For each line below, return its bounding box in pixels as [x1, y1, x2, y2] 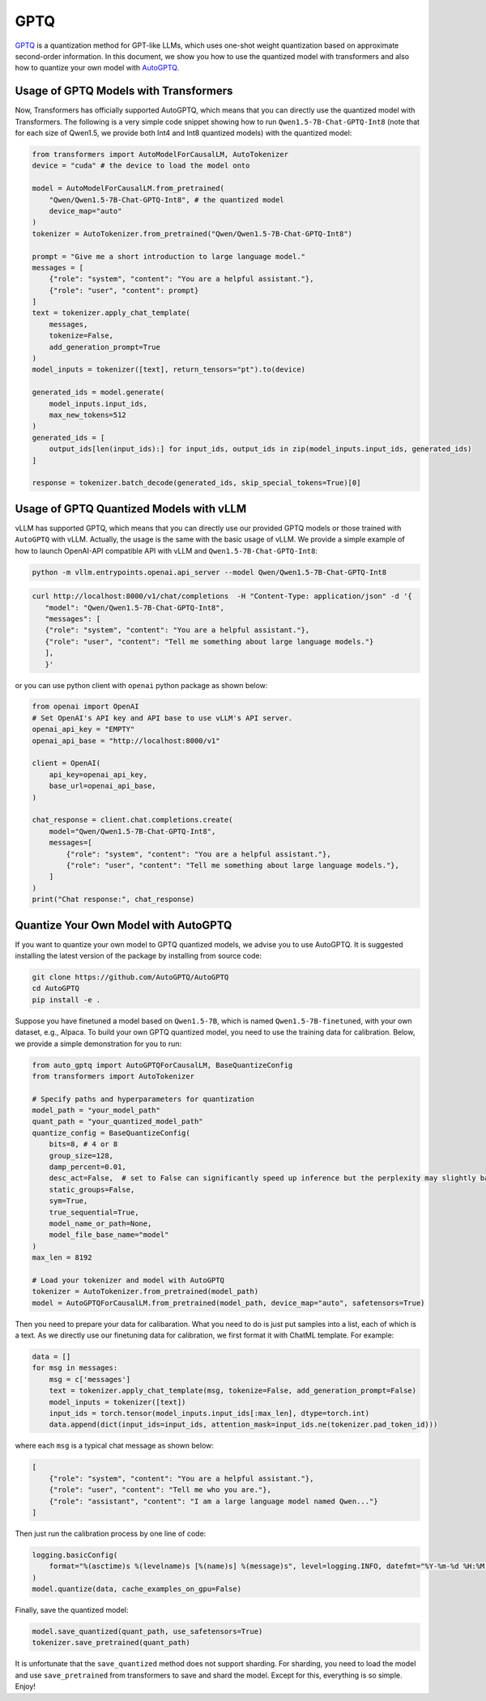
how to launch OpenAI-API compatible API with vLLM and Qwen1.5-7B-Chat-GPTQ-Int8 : [15, 546, 318, 555]
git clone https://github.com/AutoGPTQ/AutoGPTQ [32, 972, 229, 981]
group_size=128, [49, 1150, 113, 1160]
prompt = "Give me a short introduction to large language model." [32, 252, 306, 261]
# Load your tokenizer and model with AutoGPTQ [32, 1275, 224, 1285]
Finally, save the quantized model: [15, 1605, 129, 1615]
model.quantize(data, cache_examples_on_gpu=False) [32, 1584, 242, 1594]
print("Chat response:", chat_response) [32, 895, 194, 904]
